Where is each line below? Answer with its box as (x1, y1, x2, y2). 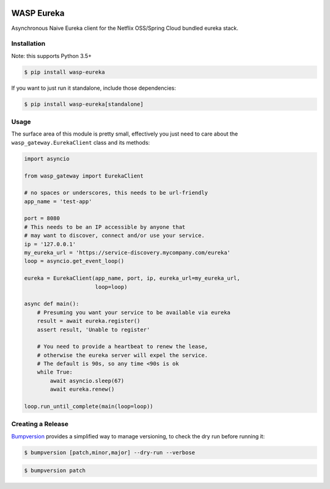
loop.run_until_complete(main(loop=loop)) (24, 403, 153, 410)
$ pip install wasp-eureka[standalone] (24, 101, 144, 107)
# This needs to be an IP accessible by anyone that (24, 223, 186, 230)
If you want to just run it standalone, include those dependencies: (11, 84, 177, 92)
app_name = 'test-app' (24, 198, 92, 205)
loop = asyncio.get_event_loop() (24, 258, 125, 265)
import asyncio (24, 155, 70, 162)
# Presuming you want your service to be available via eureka (37, 309, 231, 316)
